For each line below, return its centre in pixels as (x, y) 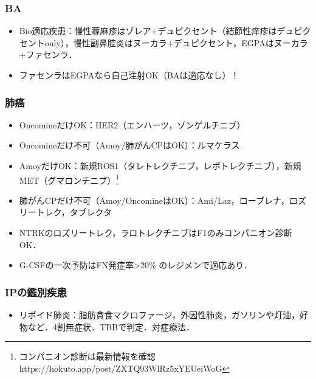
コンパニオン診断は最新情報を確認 (87, 356)
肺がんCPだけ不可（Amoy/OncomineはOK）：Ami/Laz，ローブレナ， (154, 200)
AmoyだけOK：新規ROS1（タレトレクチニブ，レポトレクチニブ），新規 (160, 165)
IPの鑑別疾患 (36, 292)
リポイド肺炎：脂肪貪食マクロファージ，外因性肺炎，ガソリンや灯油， (160, 315)
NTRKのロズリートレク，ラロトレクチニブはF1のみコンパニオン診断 (156, 233)
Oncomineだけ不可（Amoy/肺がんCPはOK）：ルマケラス (129, 145)
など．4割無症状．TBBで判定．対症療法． (111, 326)
